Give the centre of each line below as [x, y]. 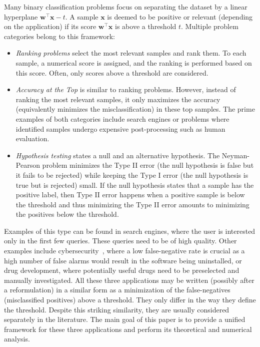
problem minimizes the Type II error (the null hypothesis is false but [148, 165]
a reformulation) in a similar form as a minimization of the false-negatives [117, 290]
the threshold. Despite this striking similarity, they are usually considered [117, 309]
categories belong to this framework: [59, 36]
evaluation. [32, 138]
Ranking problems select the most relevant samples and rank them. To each [131, 53]
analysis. [17, 339]
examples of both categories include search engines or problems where [122, 118]
